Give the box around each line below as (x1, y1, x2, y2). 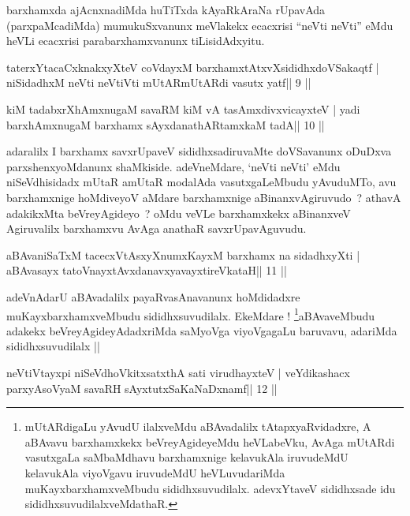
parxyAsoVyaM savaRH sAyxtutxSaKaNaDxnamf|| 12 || (6, 380, 278, 396)
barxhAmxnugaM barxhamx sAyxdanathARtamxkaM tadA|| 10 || (6, 116, 325, 133)
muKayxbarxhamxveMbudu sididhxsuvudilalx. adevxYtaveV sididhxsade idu (24, 480, 396, 496)
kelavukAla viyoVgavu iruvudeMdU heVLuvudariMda (24, 464, 285, 480)
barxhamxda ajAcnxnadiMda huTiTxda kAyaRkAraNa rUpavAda (6, 2, 326, 17)
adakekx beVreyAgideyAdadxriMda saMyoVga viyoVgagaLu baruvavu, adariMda (6, 322, 397, 338)
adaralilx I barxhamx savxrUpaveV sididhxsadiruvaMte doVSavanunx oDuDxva (6, 143, 392, 159)
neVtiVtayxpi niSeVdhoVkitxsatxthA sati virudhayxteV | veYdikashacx (6, 364, 350, 380)
